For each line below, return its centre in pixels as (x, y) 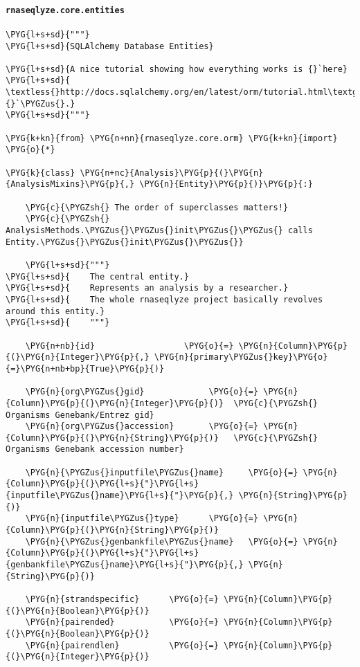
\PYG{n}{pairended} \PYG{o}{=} (122, 622)
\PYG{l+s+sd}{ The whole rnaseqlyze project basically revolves (164, 299)
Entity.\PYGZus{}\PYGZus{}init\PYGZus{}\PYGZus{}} (125, 242)
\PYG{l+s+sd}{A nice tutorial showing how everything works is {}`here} (177, 69)
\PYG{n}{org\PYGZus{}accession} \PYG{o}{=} (142, 427)
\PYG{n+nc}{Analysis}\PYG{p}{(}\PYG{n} (172, 173)
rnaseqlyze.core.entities (65, 10)
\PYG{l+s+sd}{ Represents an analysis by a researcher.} (147, 288)
